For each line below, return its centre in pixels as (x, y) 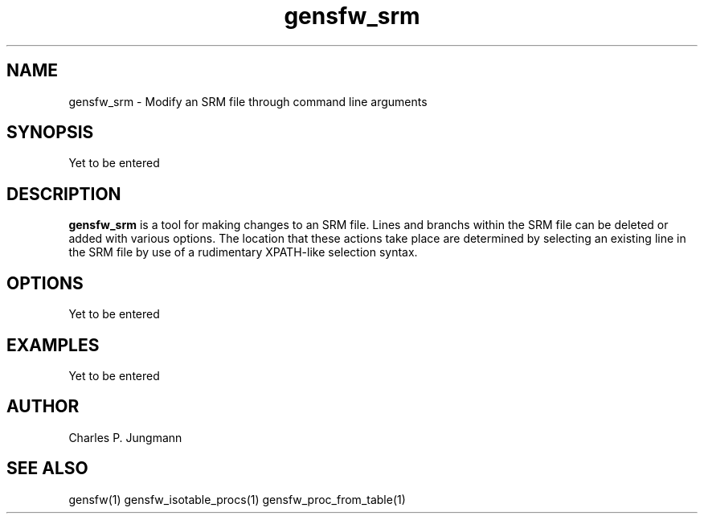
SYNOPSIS (50, 133)
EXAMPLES (53, 345)
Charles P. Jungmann (125, 437)
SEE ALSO (47, 469)
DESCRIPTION (64, 194)
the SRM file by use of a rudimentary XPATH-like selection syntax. (243, 252)
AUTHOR (43, 407)
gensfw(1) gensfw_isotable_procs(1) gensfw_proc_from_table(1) (237, 499)
